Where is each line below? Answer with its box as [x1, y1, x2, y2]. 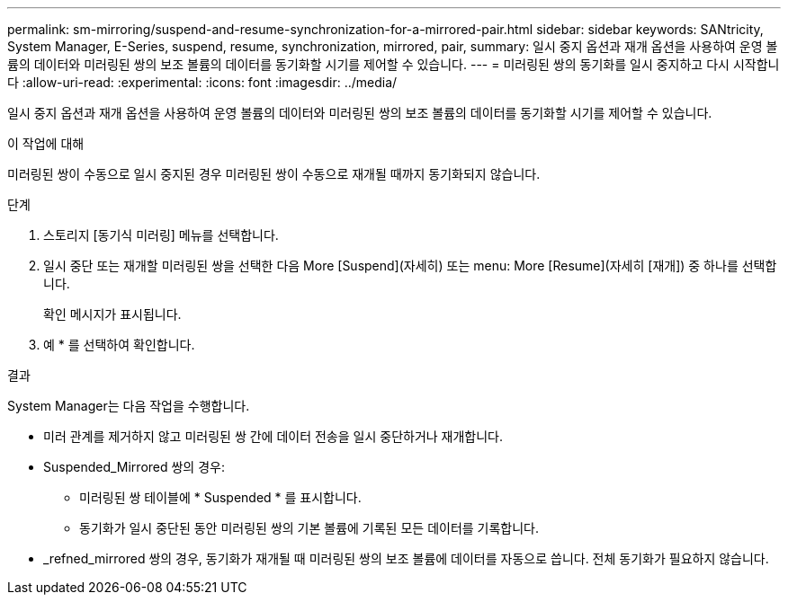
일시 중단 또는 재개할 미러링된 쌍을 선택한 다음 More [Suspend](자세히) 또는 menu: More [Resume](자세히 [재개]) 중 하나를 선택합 [43, 258, 777, 273]
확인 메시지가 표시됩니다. [43, 306, 182, 322]
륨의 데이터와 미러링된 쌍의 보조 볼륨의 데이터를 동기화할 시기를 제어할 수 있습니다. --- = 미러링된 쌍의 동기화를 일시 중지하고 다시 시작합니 [7, 57, 780, 72]
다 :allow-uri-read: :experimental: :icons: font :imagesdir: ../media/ [7, 75, 398, 90]
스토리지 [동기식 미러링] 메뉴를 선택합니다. [43, 227, 279, 243]
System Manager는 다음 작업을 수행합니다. [7, 398, 250, 413]
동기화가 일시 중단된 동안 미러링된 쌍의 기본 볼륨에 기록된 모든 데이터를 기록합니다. [79, 520, 540, 536]
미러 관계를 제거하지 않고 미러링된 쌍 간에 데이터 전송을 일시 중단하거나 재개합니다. [43, 429, 504, 444]
